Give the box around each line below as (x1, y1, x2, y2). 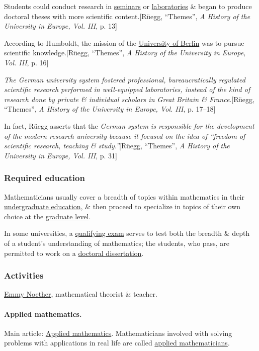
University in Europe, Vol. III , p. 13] (4, 21, 117, 31)
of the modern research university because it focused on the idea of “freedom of (4, 130, 245, 141)
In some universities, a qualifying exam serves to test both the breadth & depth (4, 228, 250, 238)
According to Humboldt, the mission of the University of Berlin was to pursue (4, 37, 244, 48)
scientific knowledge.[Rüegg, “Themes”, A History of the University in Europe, (4, 47, 246, 58)
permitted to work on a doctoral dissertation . (4, 247, 144, 258)
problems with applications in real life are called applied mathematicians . (4, 337, 230, 348)
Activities (4, 269, 44, 282)
